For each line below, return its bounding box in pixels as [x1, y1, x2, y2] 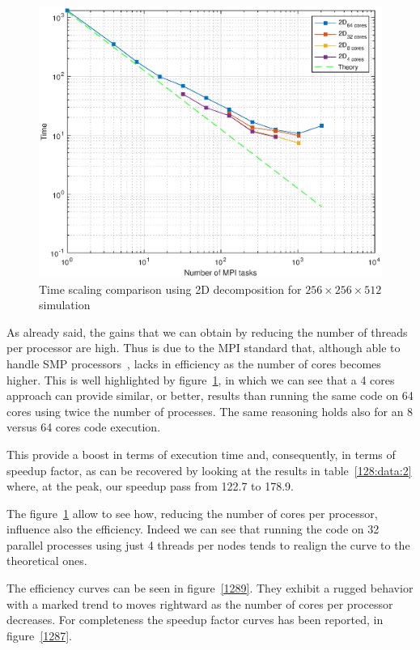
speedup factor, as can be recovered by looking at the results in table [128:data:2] [6, 461, 412, 478]
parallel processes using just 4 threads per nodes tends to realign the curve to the [6, 536, 410, 553]
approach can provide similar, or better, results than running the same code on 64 [6, 387, 414, 404]
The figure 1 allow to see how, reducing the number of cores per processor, [6, 504, 378, 521]
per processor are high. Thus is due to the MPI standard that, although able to [6, 339, 401, 356]
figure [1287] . [6, 627, 72, 644]
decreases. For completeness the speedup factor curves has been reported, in [6, 611, 384, 628]
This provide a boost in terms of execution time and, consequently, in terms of [6, 445, 396, 462]
